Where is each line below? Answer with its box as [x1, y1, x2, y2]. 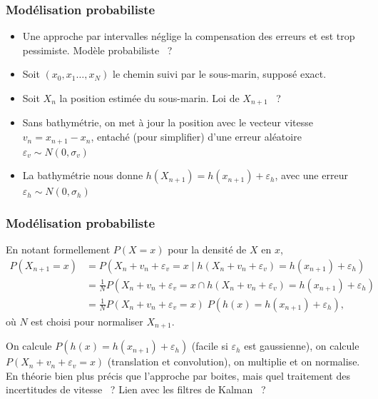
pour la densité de [168, 241, 247, 256]
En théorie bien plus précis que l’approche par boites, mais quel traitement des [6, 368, 350, 383]
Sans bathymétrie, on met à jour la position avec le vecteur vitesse [22, 115, 313, 130]
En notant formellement [6, 241, 111, 256]
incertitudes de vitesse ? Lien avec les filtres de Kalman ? [6, 382, 266, 397]
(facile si [191, 338, 228, 353]
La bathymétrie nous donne [22, 168, 143, 183]
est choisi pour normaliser [31, 313, 143, 328]
